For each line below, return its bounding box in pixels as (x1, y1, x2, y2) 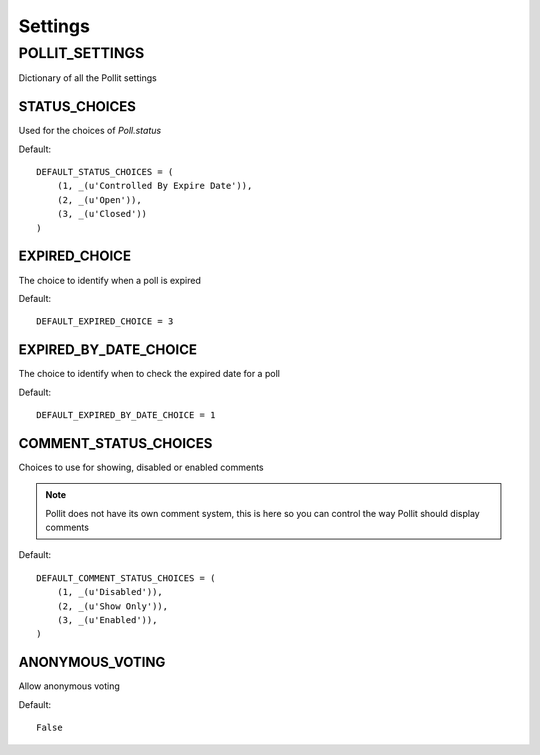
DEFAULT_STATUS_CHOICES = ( (36, 166, 174, 178)
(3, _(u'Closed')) (56, 208, 148, 220)
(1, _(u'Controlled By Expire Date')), (56, 180, 253, 192)
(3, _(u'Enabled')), (56, 615, 158, 626)
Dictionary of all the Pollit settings (18, 72, 157, 84)
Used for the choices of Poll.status (18, 125, 162, 137)
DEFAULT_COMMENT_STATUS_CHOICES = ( (36, 572, 216, 584)
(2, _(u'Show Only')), (56, 600, 169, 612)
